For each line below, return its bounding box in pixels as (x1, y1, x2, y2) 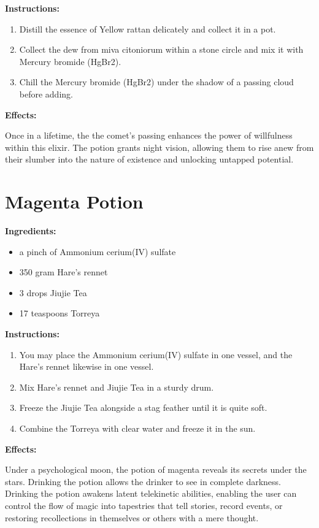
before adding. (19, 87, 73, 100)
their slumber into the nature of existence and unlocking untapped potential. (5, 153, 294, 166)
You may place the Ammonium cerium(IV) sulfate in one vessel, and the (19, 348, 293, 361)
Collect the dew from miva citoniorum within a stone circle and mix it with (19, 43, 304, 56)
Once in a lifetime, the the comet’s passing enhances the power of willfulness (5, 129, 293, 142)
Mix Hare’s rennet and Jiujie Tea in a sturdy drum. (19, 380, 214, 393)
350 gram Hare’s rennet (19, 266, 108, 278)
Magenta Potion (5, 189, 144, 214)
